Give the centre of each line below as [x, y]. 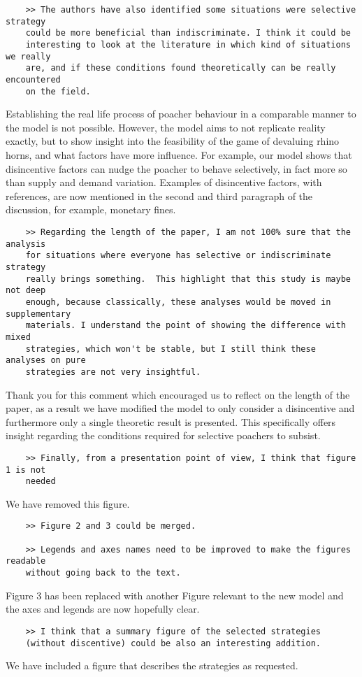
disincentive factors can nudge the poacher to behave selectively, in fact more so [176, 168]
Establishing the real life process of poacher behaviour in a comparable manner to [181, 114]
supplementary [38, 314]
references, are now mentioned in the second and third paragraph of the [159, 195]
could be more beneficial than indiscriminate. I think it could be [188, 33]
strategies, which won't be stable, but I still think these [171, 349]
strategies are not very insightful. [113, 372]
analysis [26, 244]
